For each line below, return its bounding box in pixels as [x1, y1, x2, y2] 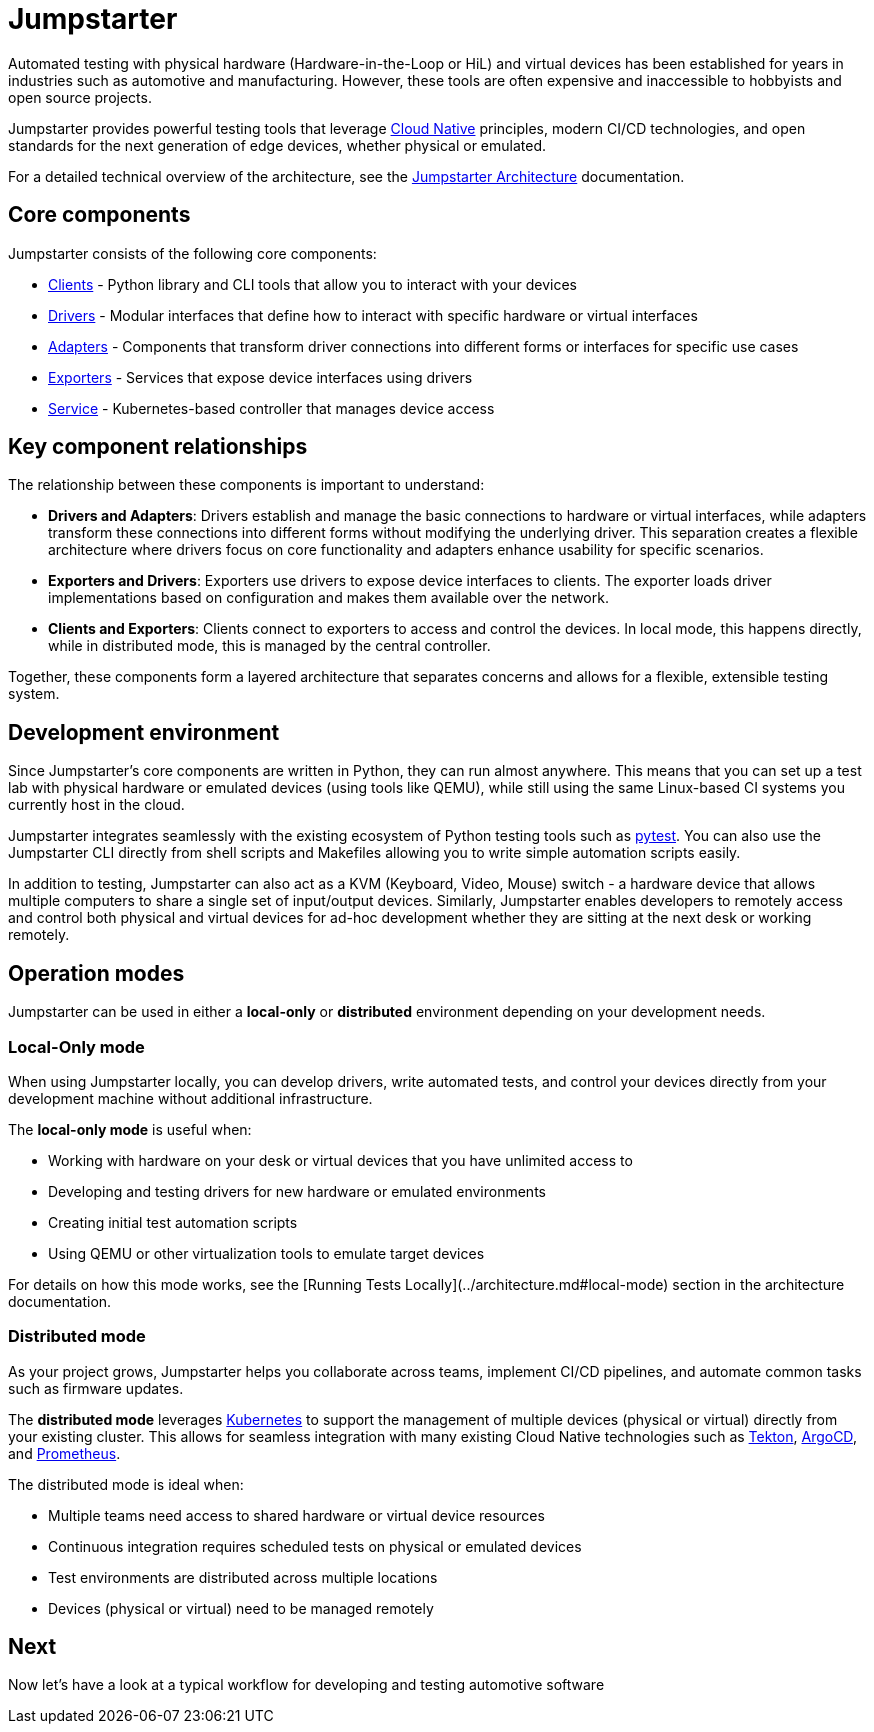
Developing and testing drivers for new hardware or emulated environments [48, 1182, 546, 1200]
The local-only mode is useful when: [8, 1120, 252, 1138]
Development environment [8, 719, 280, 745]
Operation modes [8, 960, 185, 986]
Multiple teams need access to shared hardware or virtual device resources [48, 1506, 545, 1524]
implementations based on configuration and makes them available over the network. [48, 589, 609, 607]
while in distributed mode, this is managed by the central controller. [48, 637, 491, 655]
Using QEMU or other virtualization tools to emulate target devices [48, 1244, 485, 1262]
